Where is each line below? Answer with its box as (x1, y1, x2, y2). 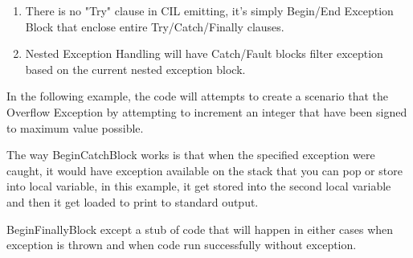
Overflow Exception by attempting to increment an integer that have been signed (6, 103, 407, 120)
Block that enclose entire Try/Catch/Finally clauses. (25, 18, 284, 35)
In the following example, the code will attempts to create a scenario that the (6, 88, 389, 104)
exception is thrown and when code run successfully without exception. (6, 236, 357, 253)
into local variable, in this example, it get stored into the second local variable (6, 178, 391, 195)
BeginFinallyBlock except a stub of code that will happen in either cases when (6, 220, 394, 237)
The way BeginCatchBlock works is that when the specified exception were (6, 146, 375, 163)
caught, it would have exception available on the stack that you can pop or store (6, 162, 403, 178)
